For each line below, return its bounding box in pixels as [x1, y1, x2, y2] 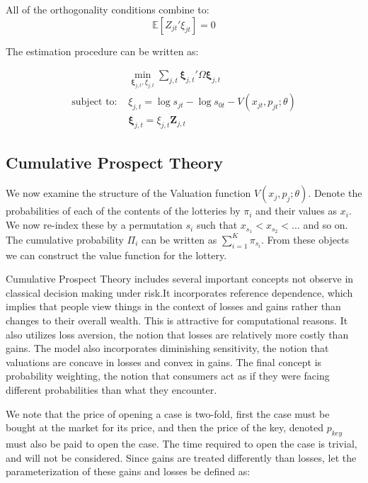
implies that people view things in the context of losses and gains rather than [6, 299, 341, 314]
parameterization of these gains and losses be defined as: [6, 464, 251, 479]
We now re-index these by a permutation [6, 217, 183, 232]
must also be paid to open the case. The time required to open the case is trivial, [6, 436, 357, 451]
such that [196, 217, 238, 232]
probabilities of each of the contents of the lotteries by [6, 203, 241, 218]
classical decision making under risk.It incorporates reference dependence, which [6, 285, 353, 300]
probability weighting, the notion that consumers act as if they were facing [6, 368, 330, 383]
